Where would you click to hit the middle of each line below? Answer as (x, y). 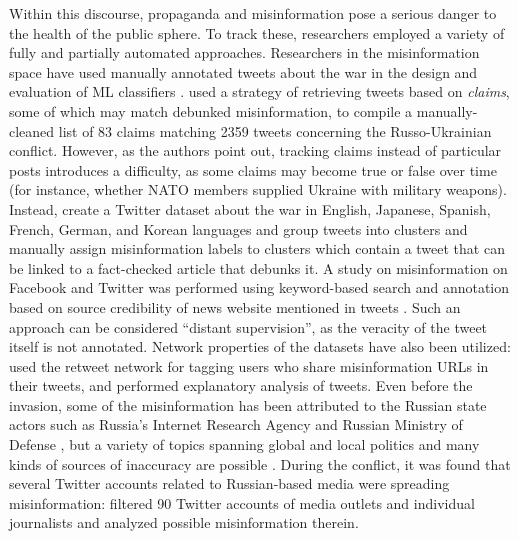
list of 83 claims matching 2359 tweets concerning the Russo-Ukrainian (275, 130)
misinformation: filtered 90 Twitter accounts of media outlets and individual (242, 502)
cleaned (32, 130)
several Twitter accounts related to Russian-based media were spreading (229, 483)
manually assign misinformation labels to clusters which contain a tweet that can (257, 248)
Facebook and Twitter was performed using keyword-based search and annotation (259, 287)
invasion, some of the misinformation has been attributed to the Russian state (248, 404)
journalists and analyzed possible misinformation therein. (184, 522)
